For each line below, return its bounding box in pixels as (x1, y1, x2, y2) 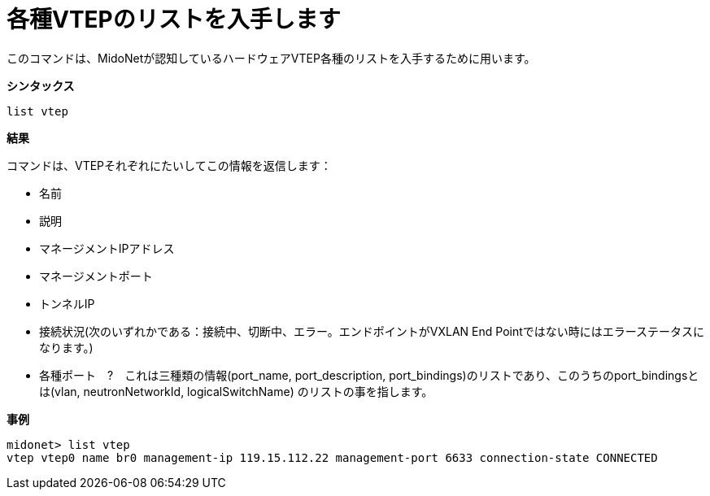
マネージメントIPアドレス (39, 241, 175, 255)
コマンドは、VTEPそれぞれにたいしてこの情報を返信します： (7, 158, 332, 172)
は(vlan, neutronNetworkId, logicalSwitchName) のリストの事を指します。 (39, 384, 433, 398)
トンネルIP (39, 296, 95, 311)
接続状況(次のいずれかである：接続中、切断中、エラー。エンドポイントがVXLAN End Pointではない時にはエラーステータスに (39, 324, 705, 338)
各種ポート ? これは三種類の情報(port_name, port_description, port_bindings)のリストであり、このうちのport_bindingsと (39, 368, 699, 382)
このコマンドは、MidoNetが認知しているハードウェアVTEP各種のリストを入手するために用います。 (7, 50, 536, 65)
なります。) (39, 340, 94, 355)
